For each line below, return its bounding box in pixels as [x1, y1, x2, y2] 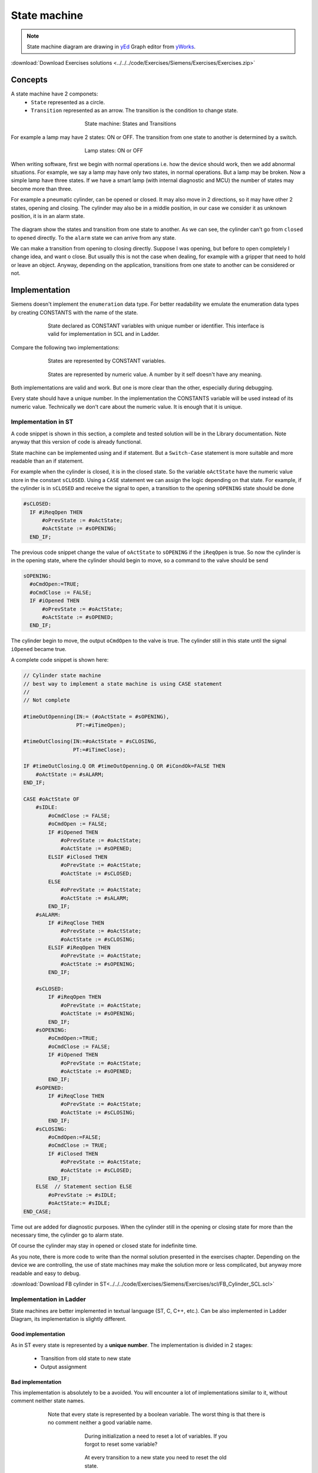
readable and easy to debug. [11, 1270, 81, 1277]
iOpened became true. [11, 645, 67, 652]
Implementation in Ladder [11, 1295, 87, 1303]
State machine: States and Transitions [84, 120, 177, 127]
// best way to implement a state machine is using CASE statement [23, 681, 223, 687]
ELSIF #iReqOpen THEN [48, 944, 111, 951]
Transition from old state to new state [40, 1355, 131, 1362]
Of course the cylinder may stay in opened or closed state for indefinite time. [11, 1242, 197, 1249]
